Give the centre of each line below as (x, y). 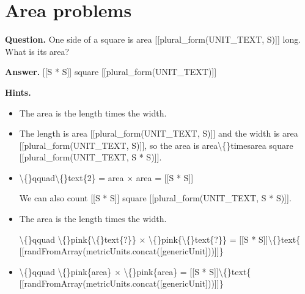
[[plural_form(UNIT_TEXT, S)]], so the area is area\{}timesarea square (156, 145)
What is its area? (37, 51)
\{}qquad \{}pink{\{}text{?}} (78, 239)
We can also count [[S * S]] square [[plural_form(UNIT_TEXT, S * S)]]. (155, 198)
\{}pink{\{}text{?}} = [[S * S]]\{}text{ (225, 239)
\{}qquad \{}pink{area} (65, 271)
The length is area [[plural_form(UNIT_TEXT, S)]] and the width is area (159, 133)
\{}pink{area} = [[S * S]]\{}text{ (187, 271)
